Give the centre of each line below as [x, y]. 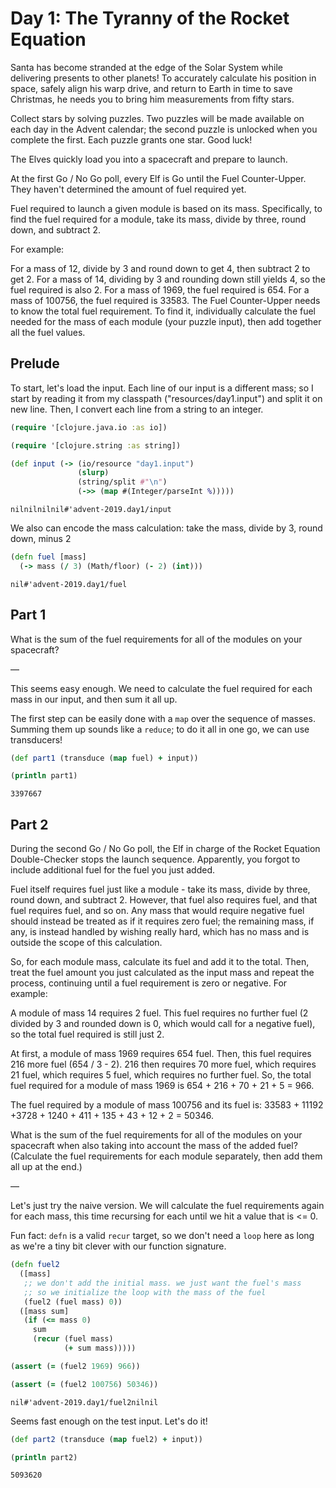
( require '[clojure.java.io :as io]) [89, 427]
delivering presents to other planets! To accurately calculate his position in [163, 78]
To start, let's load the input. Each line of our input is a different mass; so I [162, 388]
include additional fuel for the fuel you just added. [113, 870]
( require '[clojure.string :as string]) [96, 445]
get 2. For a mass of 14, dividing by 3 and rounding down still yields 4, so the [168, 279]
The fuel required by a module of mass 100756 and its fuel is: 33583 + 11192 [167, 1105]
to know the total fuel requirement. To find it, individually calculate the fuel [163, 311]
